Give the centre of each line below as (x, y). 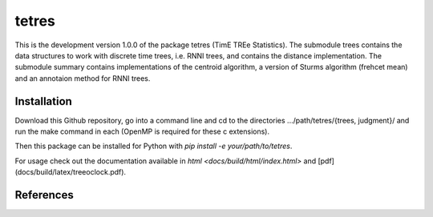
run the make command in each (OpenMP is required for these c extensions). (142, 131)
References (44, 195)
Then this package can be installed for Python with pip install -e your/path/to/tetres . (154, 146)
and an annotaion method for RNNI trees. (83, 78)
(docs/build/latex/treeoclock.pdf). (71, 172)
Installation (43, 101)
